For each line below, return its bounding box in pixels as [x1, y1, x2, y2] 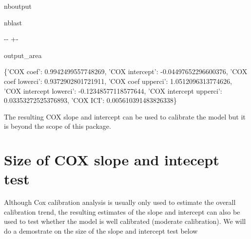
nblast [4, 17, 22, 27]
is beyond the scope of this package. [4, 121, 111, 131]
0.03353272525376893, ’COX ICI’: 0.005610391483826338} [4, 95, 177, 105]
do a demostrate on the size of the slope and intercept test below [4, 226, 198, 236]
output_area [4, 50, 42, 60]
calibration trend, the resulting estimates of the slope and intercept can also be [4, 206, 240, 217]
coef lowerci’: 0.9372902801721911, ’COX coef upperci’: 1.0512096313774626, [4, 76, 232, 86]
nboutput [4, 1, 32, 11]
